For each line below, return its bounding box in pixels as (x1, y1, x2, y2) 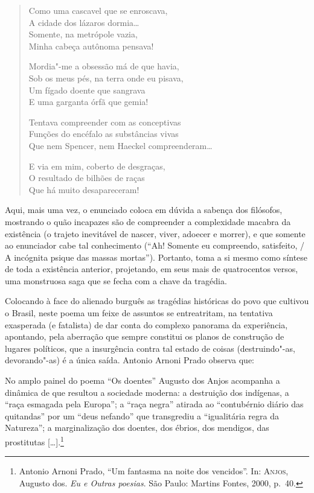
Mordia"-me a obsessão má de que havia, (28, 60, 179, 72)
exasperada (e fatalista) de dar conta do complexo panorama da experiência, (5, 318, 288, 331)
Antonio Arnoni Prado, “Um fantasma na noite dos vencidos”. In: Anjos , (19, 465, 289, 477)
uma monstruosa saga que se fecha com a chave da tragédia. (5, 274, 227, 287)
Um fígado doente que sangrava (28, 83, 146, 96)
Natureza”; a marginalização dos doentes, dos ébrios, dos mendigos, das (5, 421, 269, 434)
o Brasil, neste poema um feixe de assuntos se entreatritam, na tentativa (5, 307, 273, 319)
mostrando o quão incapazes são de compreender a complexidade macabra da (5, 215, 291, 227)
